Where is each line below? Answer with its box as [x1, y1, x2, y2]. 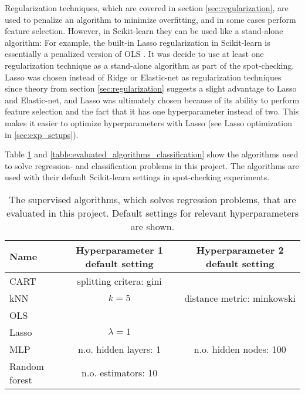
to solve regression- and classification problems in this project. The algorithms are [5, 159, 299, 171]
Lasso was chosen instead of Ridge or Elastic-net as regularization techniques [5, 70, 282, 83]
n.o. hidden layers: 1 [78, 342, 161, 356]
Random [9, 359, 44, 373]
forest [9, 372, 32, 386]
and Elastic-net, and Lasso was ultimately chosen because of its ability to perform [5, 93, 300, 106]
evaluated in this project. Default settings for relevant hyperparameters [6, 206, 299, 220]
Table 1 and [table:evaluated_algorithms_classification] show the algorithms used [5, 148, 299, 160]
